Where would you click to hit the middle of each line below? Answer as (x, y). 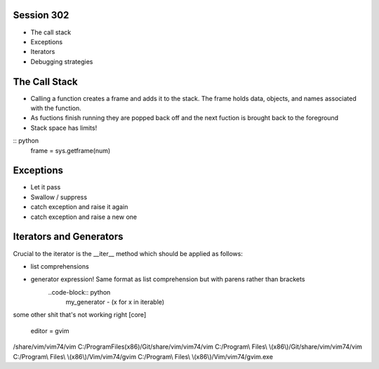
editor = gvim (50, 330)
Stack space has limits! (64, 128)
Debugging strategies (62, 61)
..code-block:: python (79, 292)
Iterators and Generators (68, 237)
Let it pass (46, 187)
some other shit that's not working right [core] (80, 315)
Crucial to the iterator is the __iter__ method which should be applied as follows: (128, 253)
